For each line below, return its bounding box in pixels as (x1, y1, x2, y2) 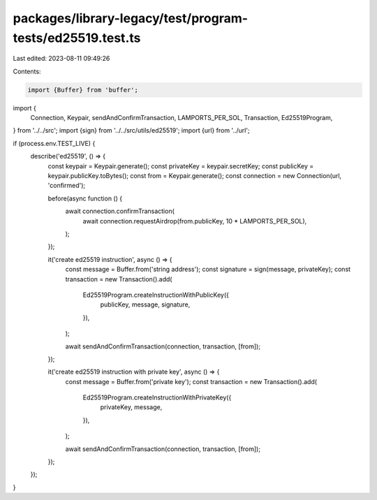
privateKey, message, (100, 403, 163, 411)
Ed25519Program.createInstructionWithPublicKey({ (82, 291, 230, 299)
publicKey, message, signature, (100, 300, 191, 309)
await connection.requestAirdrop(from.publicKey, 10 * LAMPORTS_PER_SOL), (82, 216, 307, 225)
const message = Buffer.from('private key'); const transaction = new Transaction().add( (65, 377, 318, 385)
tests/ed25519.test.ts (13, 30, 141, 45)
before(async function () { (47, 194, 122, 203)
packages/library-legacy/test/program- (13, 10, 248, 26)
